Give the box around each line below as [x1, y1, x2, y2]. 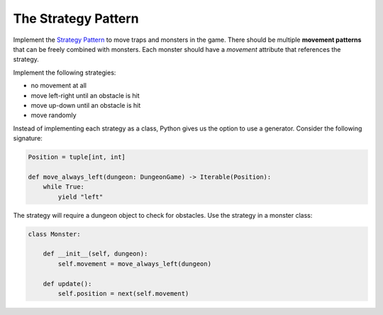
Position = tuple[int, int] [28, 153, 126, 161]
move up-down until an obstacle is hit [30, 101, 141, 109]
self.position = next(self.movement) [57, 289, 189, 297]
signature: [13, 134, 43, 143]
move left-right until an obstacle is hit [30, 91, 140, 99]
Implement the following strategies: [13, 68, 116, 77]
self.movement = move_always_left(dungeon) [57, 260, 212, 267]
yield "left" [57, 192, 104, 201]
